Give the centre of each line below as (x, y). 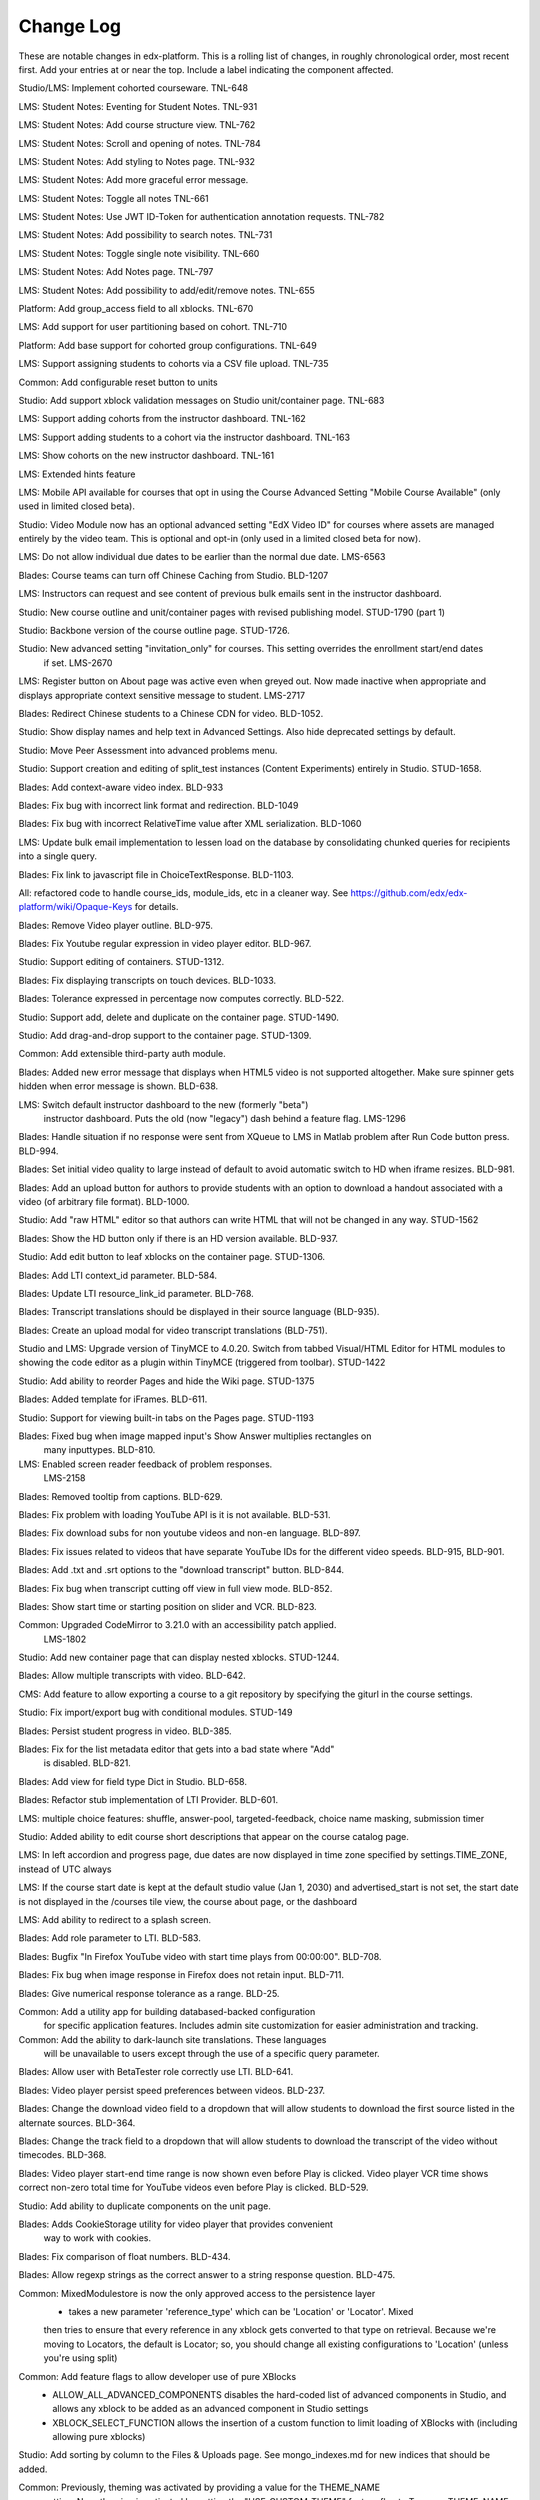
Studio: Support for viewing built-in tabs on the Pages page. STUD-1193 (166, 1417)
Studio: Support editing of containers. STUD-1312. (121, 962)
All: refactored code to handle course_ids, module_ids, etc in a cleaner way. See (183, 892)
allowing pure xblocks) (99, 2437)
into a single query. (58, 856)
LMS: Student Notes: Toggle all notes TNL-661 (113, 198)
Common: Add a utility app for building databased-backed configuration (167, 2011)
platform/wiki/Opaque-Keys (75, 907)
